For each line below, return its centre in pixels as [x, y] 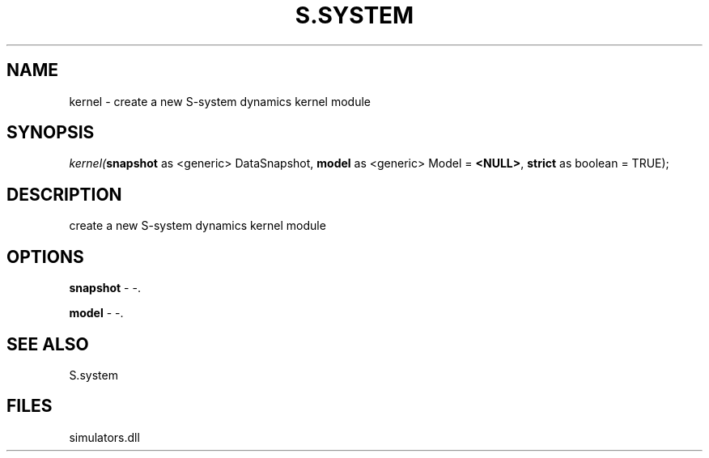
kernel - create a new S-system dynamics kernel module [220, 101]
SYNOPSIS [51, 133]
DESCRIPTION [64, 194]
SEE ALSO [48, 344]
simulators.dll [104, 437]
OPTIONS [45, 257]
